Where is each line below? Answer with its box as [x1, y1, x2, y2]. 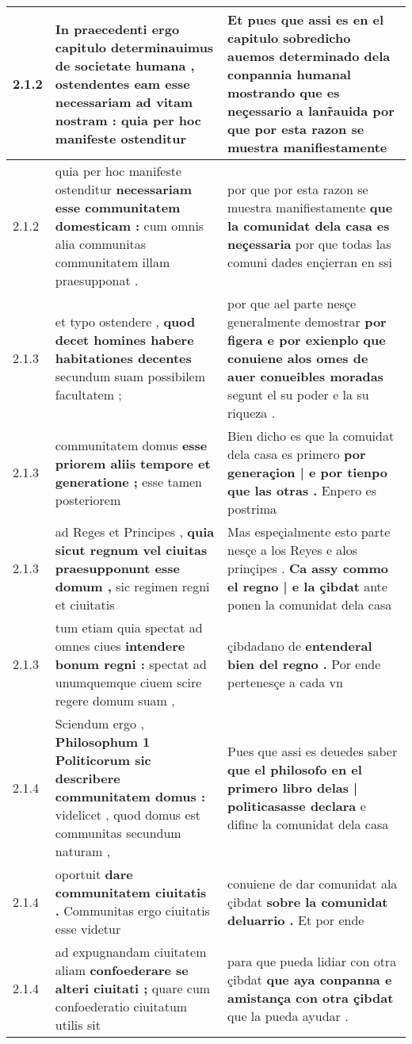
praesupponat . [55, 271, 139, 289]
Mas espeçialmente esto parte [227, 522, 391, 541]
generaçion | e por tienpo [227, 463, 388, 481]
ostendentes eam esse [55, 74, 190, 93]
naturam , [55, 842, 111, 860]
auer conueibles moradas [227, 367, 383, 385]
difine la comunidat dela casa [227, 814, 389, 833]
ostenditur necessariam [55, 180, 193, 198]
